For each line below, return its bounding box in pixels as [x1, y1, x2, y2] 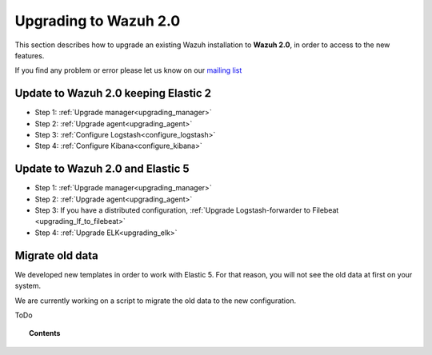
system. [14, 281, 42, 291]
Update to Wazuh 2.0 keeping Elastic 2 [14, 86, 212, 100]
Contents [29, 329, 61, 338]
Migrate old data [14, 249, 99, 262]
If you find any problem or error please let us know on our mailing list [14, 66, 242, 75]
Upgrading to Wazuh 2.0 [14, 12, 181, 30]
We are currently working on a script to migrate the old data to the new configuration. [14, 296, 296, 305]
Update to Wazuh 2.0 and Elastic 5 [14, 162, 190, 176]
